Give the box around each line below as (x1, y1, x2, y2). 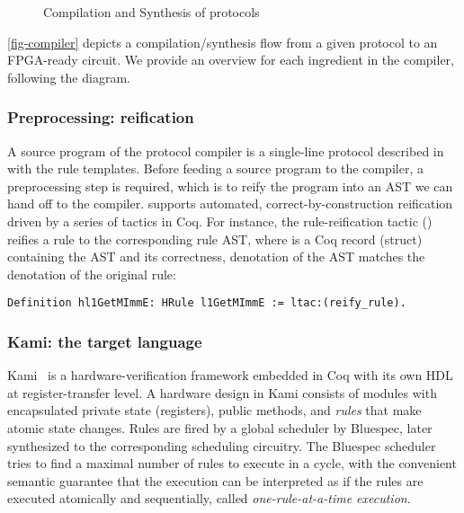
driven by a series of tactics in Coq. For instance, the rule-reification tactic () (7, 211, 433, 230)
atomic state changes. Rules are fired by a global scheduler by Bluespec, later (7, 419, 433, 437)
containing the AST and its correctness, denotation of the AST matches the (7, 247, 425, 266)
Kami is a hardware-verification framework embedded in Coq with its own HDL (7, 366, 453, 385)
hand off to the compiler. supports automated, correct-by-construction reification (7, 194, 453, 213)
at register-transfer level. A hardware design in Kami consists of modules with (7, 383, 437, 402)
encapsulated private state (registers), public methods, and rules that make (7, 401, 422, 420)
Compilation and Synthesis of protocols (43, 3, 260, 21)
